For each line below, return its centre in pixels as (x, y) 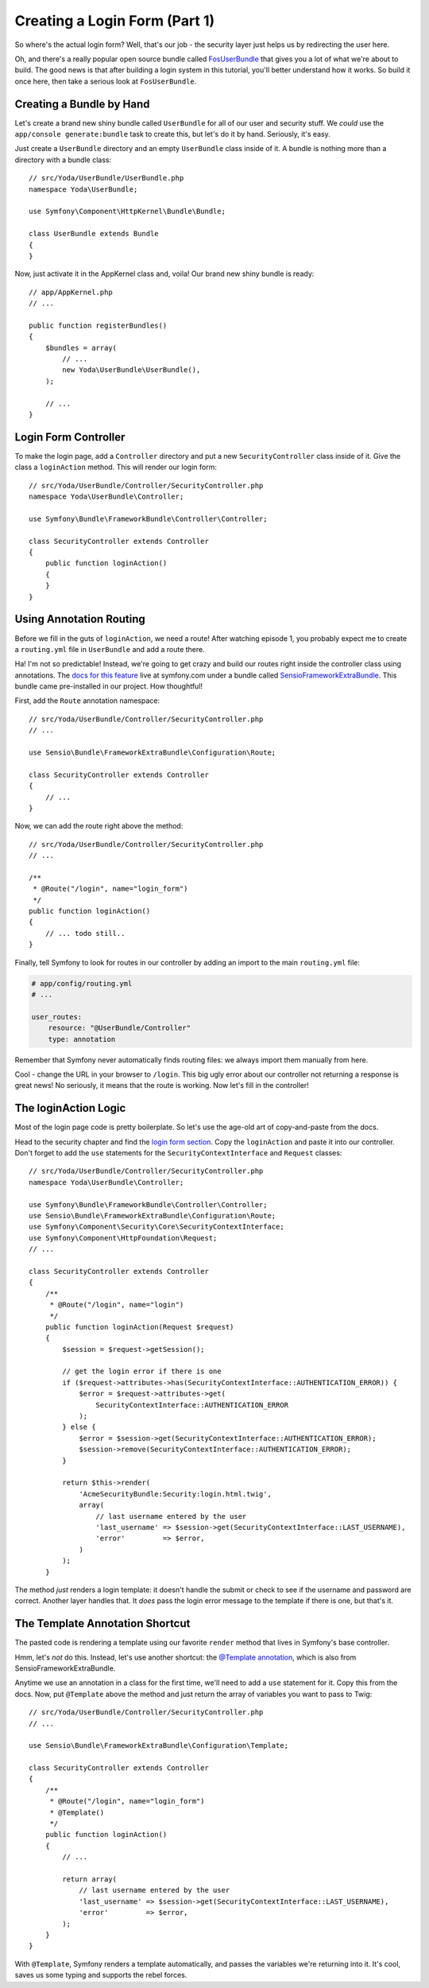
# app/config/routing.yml (82, 983)
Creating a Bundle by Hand (82, 104)
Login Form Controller (70, 437)
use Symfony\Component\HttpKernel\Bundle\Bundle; (128, 212)
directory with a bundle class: (63, 160)
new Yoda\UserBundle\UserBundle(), (131, 370)
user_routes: (57, 1017)
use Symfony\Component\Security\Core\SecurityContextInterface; (157, 1227)
